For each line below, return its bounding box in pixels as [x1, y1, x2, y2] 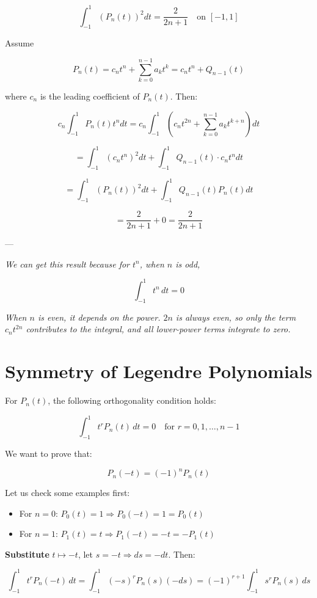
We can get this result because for [5, 257, 130, 270]
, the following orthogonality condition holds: [48, 394, 216, 407]
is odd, [175, 257, 200, 270]
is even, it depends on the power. [37, 310, 161, 323]
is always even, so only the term [175, 310, 296, 323]
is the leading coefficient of [40, 90, 140, 103]
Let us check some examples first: [5, 486, 130, 499]
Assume [5, 37, 34, 49]
